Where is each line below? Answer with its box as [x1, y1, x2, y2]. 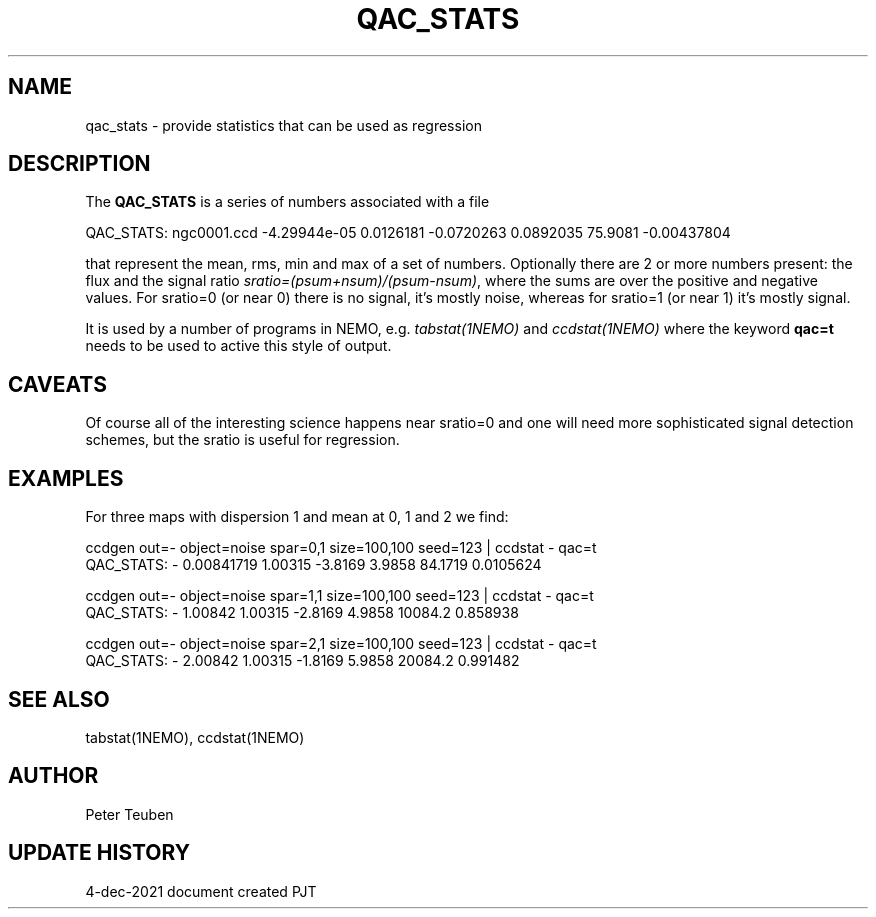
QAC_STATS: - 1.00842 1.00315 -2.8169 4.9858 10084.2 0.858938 [85, 604, 519, 622]
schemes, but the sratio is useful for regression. [85, 431, 400, 449]
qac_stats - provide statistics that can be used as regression [85, 116, 482, 134]
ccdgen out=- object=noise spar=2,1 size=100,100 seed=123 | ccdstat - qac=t [85, 635, 597, 653]
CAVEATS [8, 371, 107, 397]
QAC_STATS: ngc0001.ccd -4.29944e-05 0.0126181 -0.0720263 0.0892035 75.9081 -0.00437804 [85, 224, 731, 242]
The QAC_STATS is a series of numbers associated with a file [85, 193, 490, 211]
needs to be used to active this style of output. [85, 337, 392, 355]
